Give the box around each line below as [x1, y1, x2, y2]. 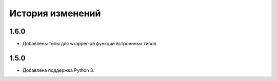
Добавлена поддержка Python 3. [22, 67, 94, 73]
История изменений [9, 8, 101, 19]
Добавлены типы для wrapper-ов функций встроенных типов [22, 41, 156, 47]
